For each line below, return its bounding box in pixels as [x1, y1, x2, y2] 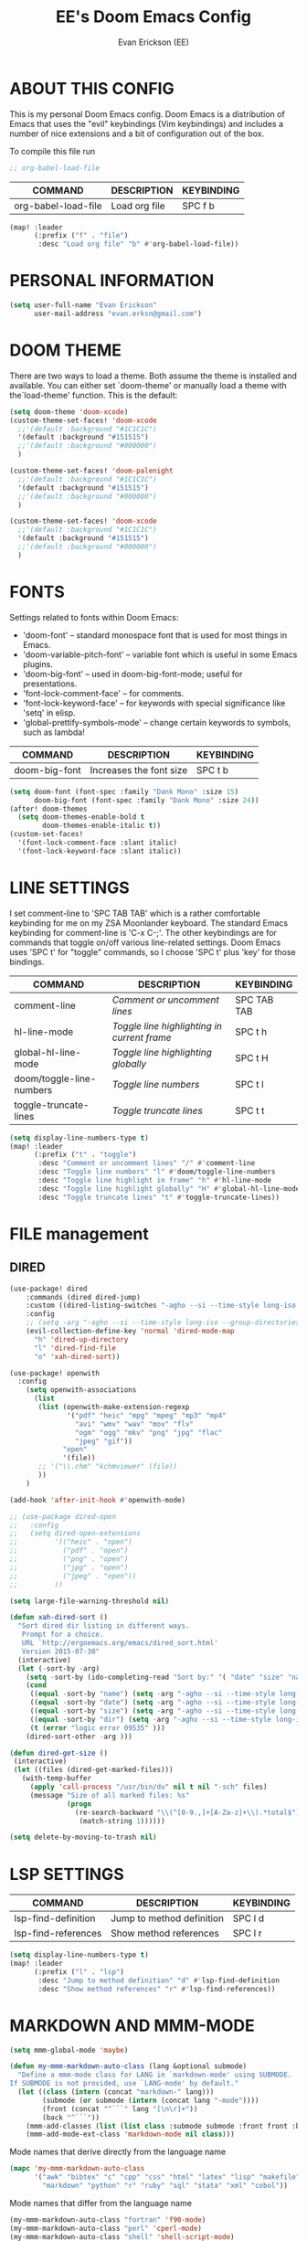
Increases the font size [90, 763, 188, 776]
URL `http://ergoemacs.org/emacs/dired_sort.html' [21, 1639, 219, 1648]
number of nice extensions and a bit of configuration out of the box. [9, 128, 265, 139]
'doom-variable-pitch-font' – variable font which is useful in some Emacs [22, 649, 298, 660]
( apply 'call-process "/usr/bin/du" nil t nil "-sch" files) [29, 1782, 268, 1792]
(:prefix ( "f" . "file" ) [33, 231, 129, 240]
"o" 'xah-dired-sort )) [33, 1352, 121, 1361]
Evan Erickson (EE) [117, 37, 190, 48]
